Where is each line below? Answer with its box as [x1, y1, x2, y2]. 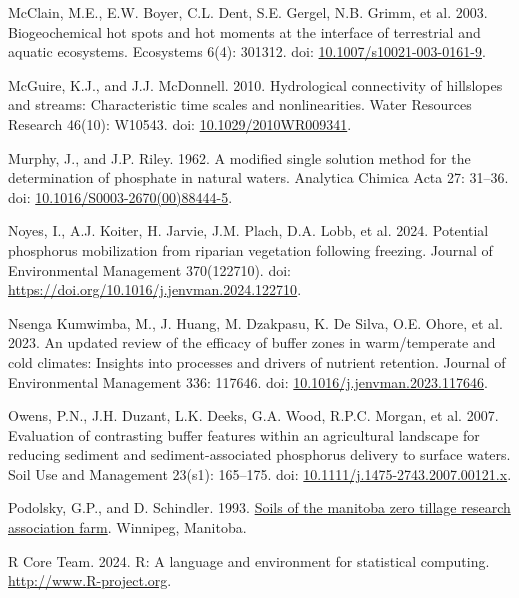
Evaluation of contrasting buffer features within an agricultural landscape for [8, 424, 480, 445]
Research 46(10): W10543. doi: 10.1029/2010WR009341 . [8, 113, 352, 134]
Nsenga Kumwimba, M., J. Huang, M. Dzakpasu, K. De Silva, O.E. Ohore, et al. [8, 312, 503, 333]
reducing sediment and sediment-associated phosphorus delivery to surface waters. [8, 444, 511, 465]
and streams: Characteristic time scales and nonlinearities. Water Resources [8, 94, 472, 115]
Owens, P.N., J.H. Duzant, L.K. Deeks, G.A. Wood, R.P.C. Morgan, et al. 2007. [8, 405, 499, 426]
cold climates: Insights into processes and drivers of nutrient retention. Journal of [8, 351, 506, 372]
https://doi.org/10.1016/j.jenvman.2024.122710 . [8, 279, 302, 300]
